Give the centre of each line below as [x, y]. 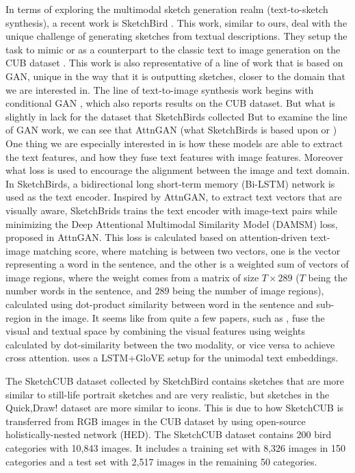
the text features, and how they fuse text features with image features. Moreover [174, 156]
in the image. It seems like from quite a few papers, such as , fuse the [180, 317]
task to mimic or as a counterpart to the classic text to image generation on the [173, 49]
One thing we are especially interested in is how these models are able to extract [174, 143]
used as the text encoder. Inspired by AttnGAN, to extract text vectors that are [174, 197]
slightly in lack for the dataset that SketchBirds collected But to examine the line [176, 116]
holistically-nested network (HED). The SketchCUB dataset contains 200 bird [169, 434]
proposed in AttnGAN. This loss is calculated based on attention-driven [156, 237]
